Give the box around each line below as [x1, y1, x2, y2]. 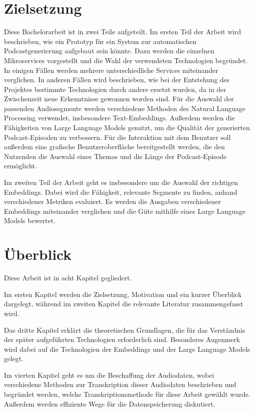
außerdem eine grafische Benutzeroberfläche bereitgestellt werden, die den [4, 141, 225, 152]
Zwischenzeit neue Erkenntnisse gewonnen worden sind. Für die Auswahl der [4, 93, 234, 104]
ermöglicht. [4, 160, 37, 171]
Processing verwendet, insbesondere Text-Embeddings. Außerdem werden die [4, 113, 235, 123]
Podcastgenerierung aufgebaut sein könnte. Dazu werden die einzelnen [4, 46, 215, 56]
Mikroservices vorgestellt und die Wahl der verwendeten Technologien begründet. [4, 55, 248, 65]
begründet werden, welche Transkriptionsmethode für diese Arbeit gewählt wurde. [4, 389, 251, 399]
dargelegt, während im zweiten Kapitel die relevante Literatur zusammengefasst [4, 298, 243, 309]
